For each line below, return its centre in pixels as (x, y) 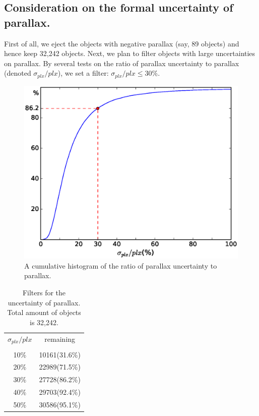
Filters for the (44, 293)
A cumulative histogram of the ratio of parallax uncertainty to (121, 265)
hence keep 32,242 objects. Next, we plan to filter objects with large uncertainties (130, 53)
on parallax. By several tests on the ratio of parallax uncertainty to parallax (122, 63)
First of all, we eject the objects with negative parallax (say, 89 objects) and (122, 43)
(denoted (18, 73)
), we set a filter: (83, 73)
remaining (60, 339)
